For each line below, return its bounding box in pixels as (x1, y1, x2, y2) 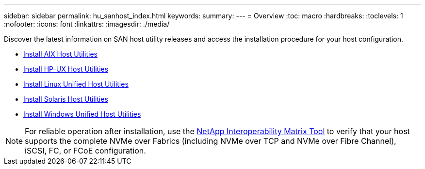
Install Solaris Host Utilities (23, 95, 108, 103)
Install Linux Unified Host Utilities (23, 80, 129, 88)
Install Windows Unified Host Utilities (23, 110, 141, 118)
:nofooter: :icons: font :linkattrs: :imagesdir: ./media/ (4, 20, 170, 28)
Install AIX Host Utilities (23, 50, 98, 58)
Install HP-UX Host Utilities (23, 65, 109, 73)
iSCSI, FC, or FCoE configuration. (25, 146, 146, 155)
